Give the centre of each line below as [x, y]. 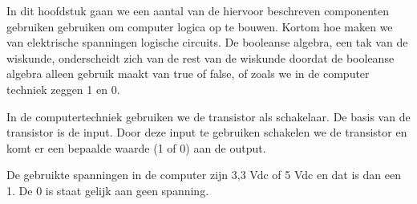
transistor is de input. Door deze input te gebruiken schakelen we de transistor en [207, 132]
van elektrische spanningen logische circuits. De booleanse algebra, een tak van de [207, 42]
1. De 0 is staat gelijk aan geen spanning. [108, 190]
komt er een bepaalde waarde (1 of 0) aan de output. [136, 147]
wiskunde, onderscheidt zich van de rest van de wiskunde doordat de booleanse [200, 57]
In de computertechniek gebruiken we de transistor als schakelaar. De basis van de [208, 116]
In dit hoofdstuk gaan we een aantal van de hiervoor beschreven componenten [198, 10]
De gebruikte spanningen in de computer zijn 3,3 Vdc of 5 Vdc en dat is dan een [204, 175]
